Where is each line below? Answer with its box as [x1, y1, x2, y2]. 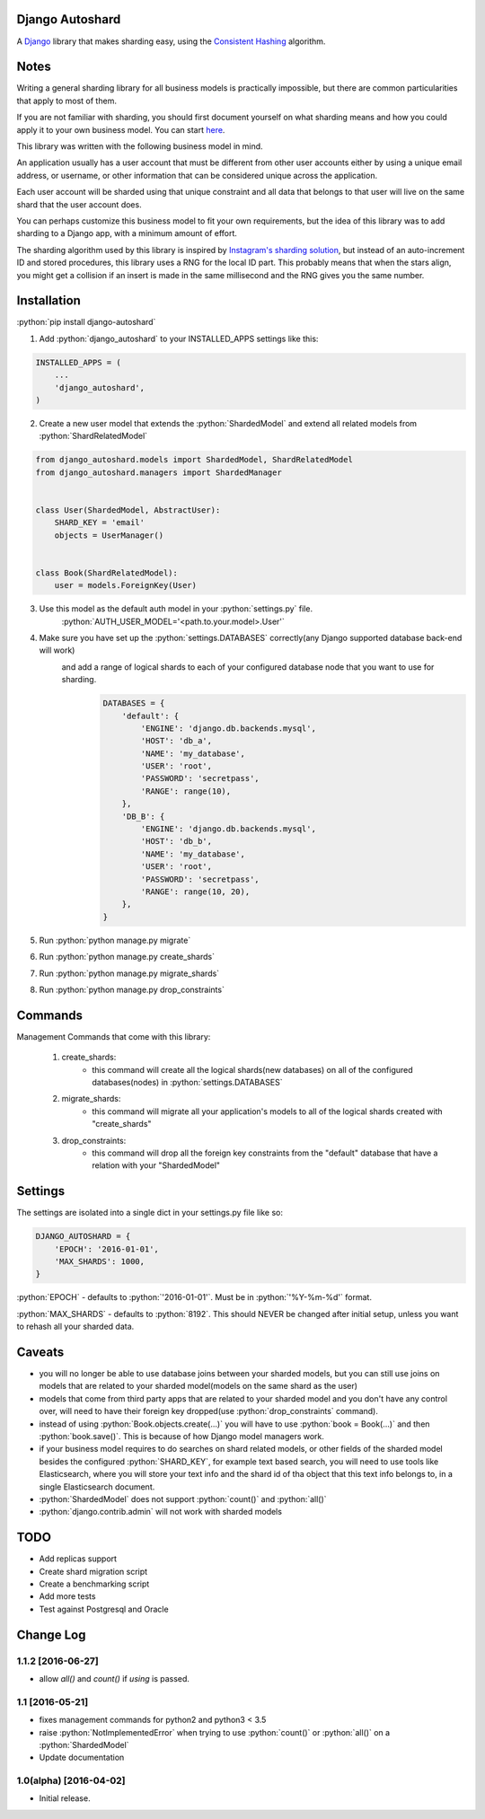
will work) [39, 645, 75, 655]
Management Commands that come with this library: [16, 1031, 211, 1041]
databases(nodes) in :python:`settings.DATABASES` [92, 1077, 283, 1088]
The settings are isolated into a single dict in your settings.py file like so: [16, 1208, 283, 1218]
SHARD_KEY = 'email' [54, 517, 145, 528]
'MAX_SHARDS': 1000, [54, 1257, 145, 1267]
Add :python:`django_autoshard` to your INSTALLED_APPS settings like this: [39, 333, 319, 344]
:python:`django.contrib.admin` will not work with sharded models [39, 1507, 283, 1517]
